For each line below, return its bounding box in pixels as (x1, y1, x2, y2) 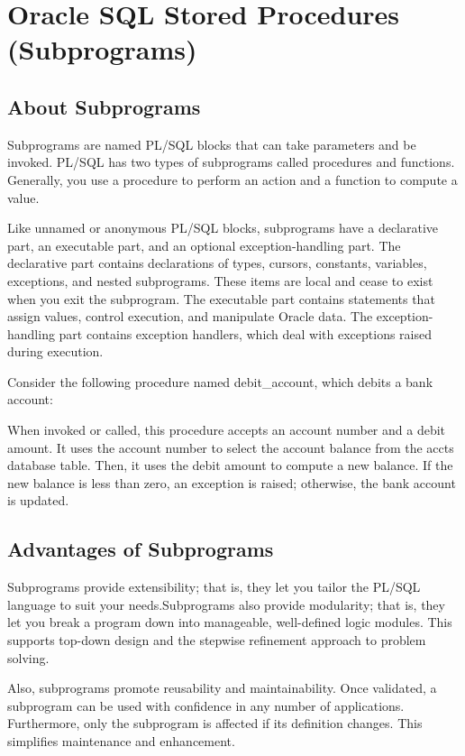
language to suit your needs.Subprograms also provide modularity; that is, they (7, 595, 445, 613)
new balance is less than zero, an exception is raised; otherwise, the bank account (7, 473, 456, 492)
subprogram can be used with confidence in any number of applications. (7, 696, 405, 715)
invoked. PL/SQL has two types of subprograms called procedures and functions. (7, 152, 455, 171)
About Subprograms (7, 92, 201, 120)
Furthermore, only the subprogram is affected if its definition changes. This (7, 714, 423, 733)
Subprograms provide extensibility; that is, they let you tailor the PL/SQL (7, 577, 421, 596)
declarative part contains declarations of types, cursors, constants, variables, (7, 254, 427, 272)
